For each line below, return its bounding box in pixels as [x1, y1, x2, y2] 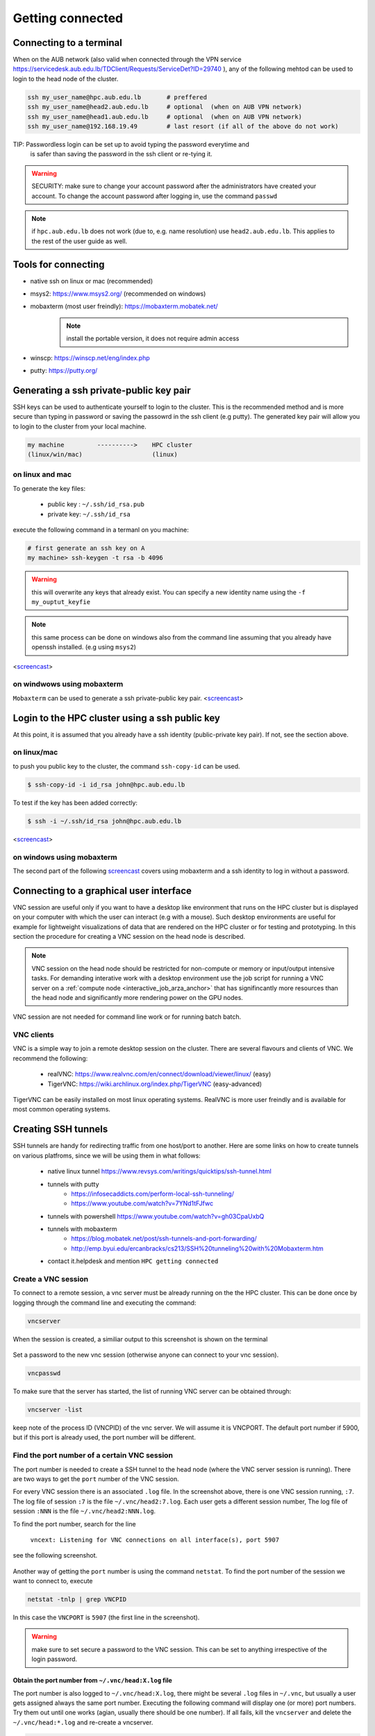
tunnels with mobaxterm [47, 1225, 117, 1233]
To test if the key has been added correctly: [12, 799, 138, 807]
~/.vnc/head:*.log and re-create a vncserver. [12, 1718, 153, 1726]
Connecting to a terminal [12, 37, 123, 49]
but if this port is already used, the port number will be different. [12, 1433, 196, 1442]
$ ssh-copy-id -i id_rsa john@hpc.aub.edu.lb [27, 781, 185, 788]
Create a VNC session [12, 1274, 89, 1284]
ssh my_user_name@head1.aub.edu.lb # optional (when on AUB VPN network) [27, 112, 302, 121]
